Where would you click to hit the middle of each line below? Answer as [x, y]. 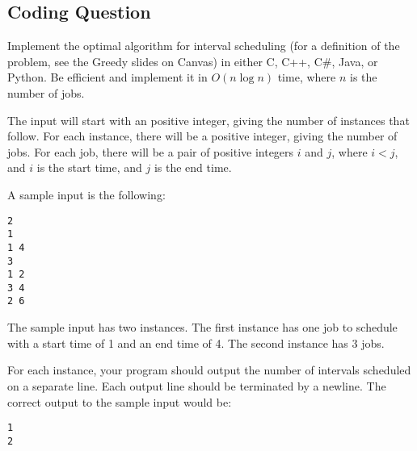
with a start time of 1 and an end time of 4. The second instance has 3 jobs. [196, 342]
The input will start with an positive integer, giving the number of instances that [208, 120]
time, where [307, 77]
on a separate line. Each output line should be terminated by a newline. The [197, 385]
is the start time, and [89, 167]
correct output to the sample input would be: [120, 401]
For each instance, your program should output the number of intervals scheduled [209, 370]
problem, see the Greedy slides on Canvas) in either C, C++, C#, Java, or [193, 61]
